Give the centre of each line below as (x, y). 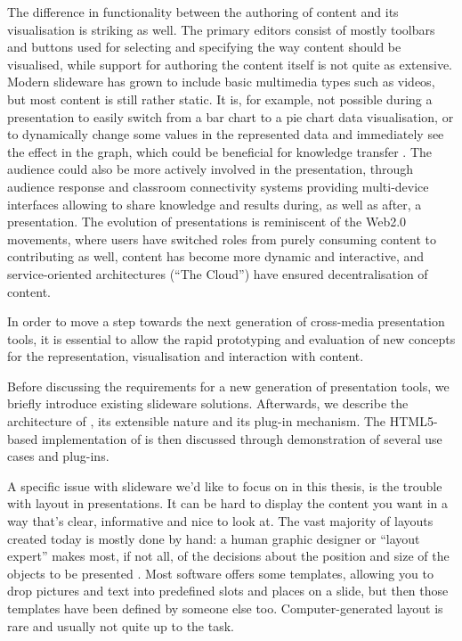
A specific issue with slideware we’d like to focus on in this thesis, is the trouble (225, 485)
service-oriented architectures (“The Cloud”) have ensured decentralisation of (218, 273)
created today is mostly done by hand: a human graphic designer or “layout (214, 538)
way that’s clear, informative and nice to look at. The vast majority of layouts (220, 521)
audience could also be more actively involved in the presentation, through (211, 169)
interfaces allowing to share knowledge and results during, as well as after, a (215, 204)
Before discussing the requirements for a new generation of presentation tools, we (228, 386)
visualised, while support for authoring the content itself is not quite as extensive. (230, 64)
